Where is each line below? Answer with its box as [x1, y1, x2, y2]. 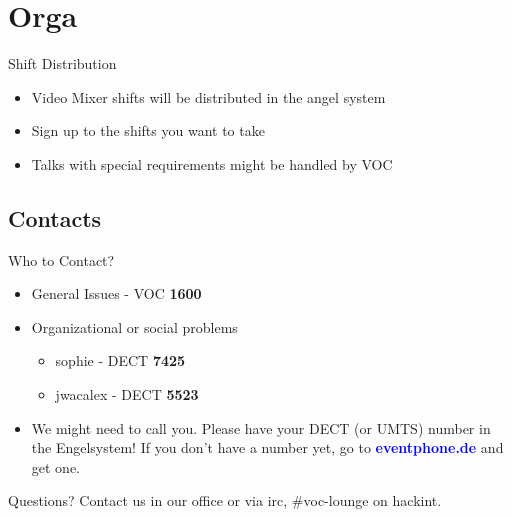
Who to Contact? [8, 249, 115, 270]
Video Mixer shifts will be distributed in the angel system [31, 86, 386, 107]
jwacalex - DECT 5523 [55, 384, 199, 405]
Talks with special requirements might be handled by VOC [31, 153, 393, 174]
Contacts [8, 202, 102, 233]
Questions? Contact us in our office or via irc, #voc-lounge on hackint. [8, 490, 442, 511]
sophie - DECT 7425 [55, 350, 186, 371]
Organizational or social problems [31, 316, 238, 337]
